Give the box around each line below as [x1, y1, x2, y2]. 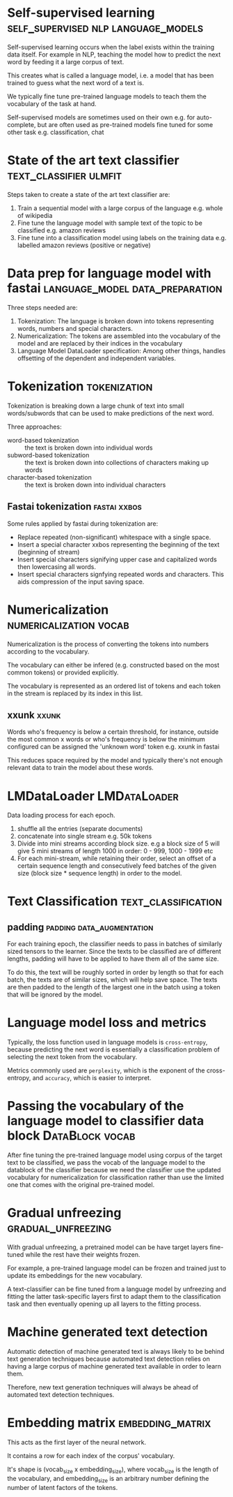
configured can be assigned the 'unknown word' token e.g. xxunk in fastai [7, 742, 220, 751]
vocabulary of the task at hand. [7, 99, 97, 108]
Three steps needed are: [7, 303, 78, 311]
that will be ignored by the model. [7, 990, 103, 999]
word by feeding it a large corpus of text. [7, 57, 124, 66]
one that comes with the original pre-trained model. [7, 1181, 155, 1189]
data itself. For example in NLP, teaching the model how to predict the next [7, 50, 221, 59]
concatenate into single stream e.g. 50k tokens [17, 832, 152, 841]
